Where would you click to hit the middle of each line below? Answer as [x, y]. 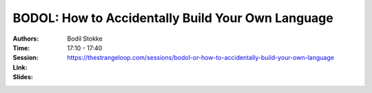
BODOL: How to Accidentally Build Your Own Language [173, 18]
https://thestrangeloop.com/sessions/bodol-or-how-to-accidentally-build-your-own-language [200, 58]
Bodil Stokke [85, 39]
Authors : [26, 39]
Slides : [23, 77]
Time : [21, 48]
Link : [20, 67]
